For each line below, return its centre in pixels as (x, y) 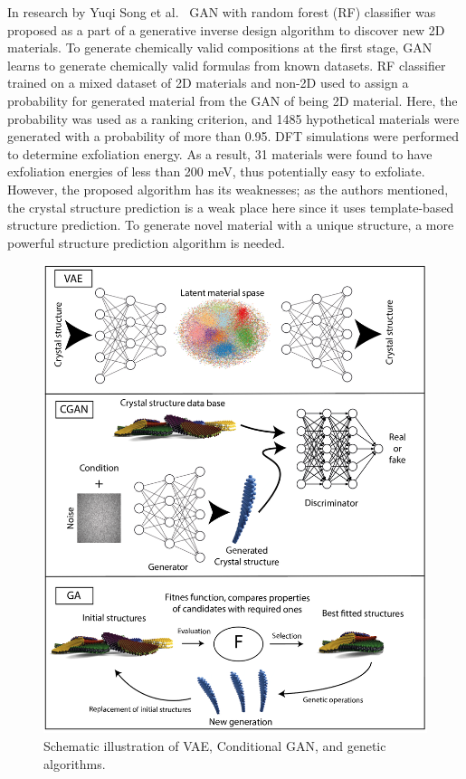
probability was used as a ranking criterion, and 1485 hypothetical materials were (233, 118)
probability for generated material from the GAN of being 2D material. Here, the (233, 100)
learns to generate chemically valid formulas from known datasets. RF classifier (227, 65)
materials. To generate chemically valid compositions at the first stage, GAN (220, 47)
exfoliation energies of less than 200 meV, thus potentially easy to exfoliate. (216, 171)
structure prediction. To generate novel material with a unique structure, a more (231, 225)
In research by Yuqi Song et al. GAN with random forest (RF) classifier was (222, 12)
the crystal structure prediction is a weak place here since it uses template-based (231, 207)
